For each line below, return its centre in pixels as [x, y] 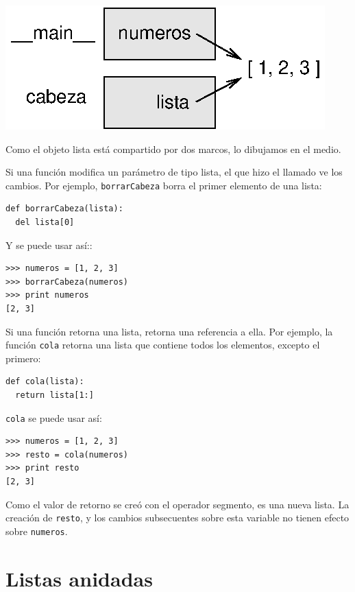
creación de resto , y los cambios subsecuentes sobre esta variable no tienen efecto [177, 518]
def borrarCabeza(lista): [64, 209]
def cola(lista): [45, 382]
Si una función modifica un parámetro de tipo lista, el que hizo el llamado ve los [174, 172]
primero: [23, 358]
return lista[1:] [54, 395]
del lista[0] [45, 223]
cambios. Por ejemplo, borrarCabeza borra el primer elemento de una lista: [164, 185]
